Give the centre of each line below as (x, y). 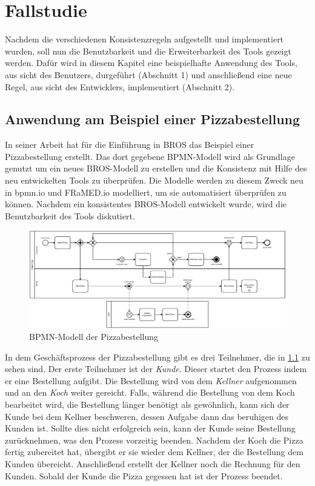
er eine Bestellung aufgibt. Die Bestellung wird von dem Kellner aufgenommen (151, 380)
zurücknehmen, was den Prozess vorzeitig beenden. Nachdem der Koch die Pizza (154, 440)
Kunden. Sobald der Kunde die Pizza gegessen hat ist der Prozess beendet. (144, 475)
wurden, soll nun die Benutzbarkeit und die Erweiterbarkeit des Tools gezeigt (148, 51)
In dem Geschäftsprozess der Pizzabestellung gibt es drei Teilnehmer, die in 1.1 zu (157, 357)
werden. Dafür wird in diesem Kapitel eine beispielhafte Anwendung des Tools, (151, 63)
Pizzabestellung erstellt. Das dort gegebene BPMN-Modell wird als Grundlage (150, 156)
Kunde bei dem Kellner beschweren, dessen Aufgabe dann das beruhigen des (147, 416)
